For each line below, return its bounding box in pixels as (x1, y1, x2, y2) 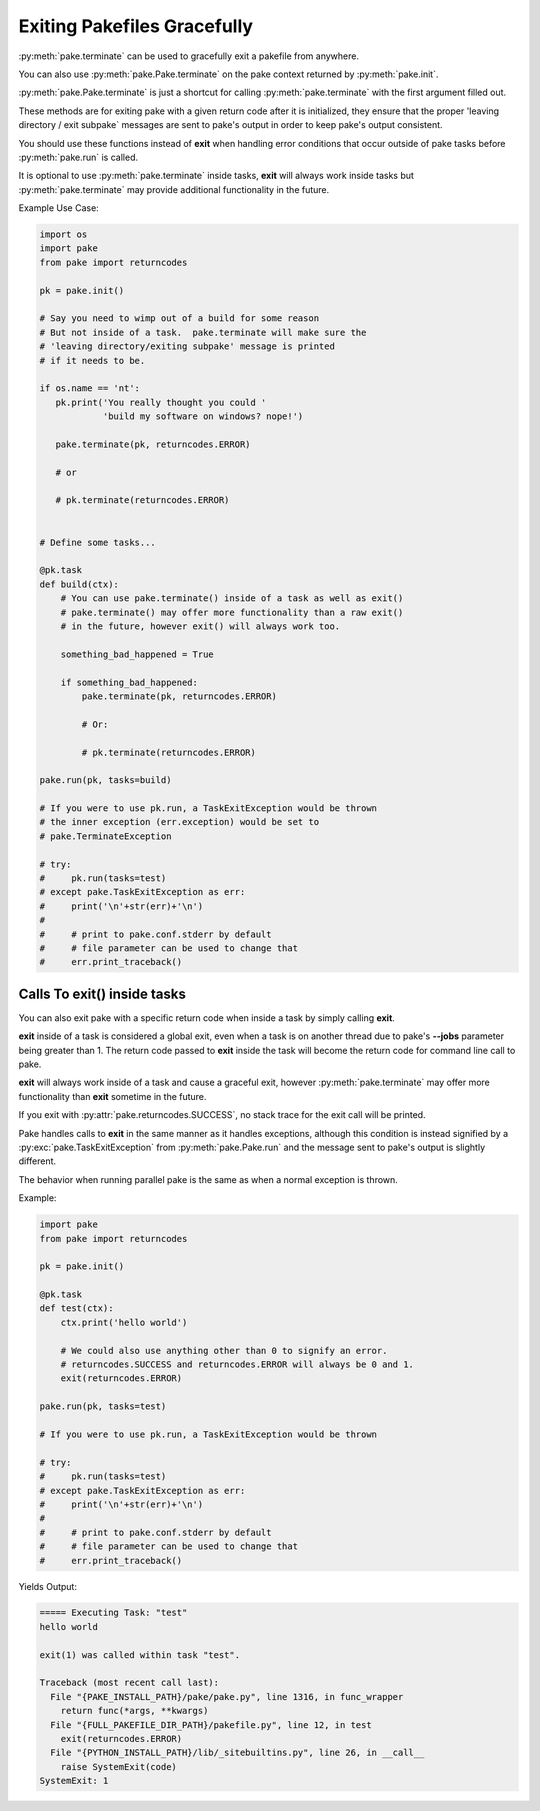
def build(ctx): (39, 578, 120, 590)
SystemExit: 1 (39, 1775, 109, 1787)
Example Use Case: (18, 202, 99, 214)
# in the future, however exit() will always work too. (60, 620, 341, 632)
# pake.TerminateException (39, 830, 172, 842)
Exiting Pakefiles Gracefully (18, 15, 254, 37)
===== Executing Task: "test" (39, 1607, 188, 1619)
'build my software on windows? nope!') (102, 411, 304, 422)
